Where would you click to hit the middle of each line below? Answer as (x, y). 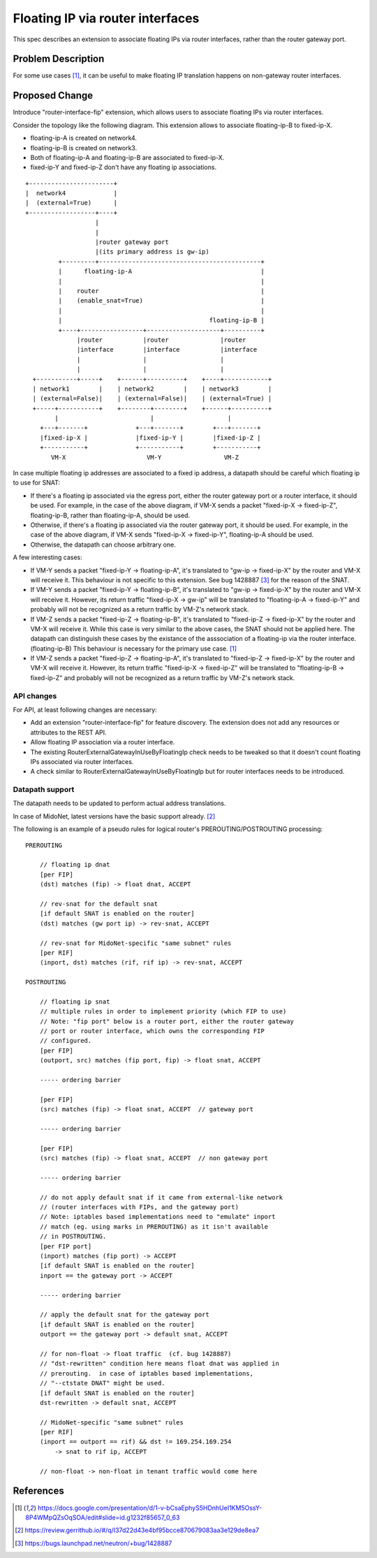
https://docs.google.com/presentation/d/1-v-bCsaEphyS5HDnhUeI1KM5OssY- (150, 1508)
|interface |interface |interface (167, 350)
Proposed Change (53, 95)
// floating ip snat (75, 1002)
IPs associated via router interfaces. (82, 761)
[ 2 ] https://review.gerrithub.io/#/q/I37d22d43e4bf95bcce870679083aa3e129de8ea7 (137, 1530)
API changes (35, 695)
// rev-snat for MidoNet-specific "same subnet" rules (135, 943)
